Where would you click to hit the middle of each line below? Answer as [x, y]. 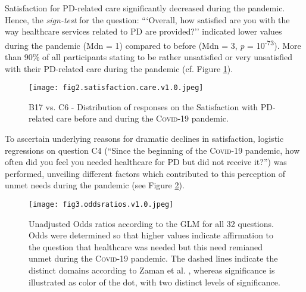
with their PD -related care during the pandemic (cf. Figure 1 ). [119, 68]
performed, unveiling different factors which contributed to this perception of [145, 173]
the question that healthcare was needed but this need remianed [146, 246]
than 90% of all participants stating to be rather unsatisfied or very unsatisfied [149, 57]
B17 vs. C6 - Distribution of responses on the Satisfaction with [143, 106]
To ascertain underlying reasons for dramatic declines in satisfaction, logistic [144, 139]
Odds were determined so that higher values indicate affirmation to [151, 235]
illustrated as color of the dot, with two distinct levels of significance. [154, 282]
